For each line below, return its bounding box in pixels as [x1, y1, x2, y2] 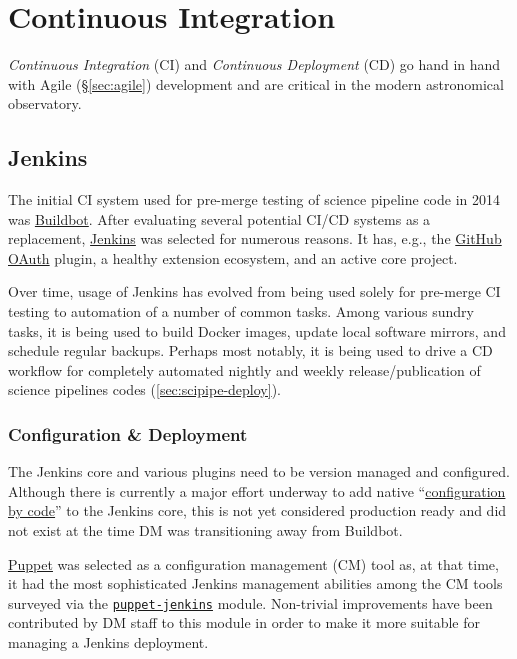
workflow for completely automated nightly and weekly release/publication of [8, 359, 481, 380]
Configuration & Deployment [8, 421, 248, 446]
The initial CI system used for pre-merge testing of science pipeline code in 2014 [8, 189, 500, 210]
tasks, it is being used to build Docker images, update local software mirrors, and [8, 320, 506, 341]
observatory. [8, 93, 82, 114]
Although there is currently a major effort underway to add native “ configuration [8, 480, 506, 501]
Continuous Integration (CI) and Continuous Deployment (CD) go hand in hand [8, 54, 501, 75]
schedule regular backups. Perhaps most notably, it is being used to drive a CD [8, 340, 493, 361]
